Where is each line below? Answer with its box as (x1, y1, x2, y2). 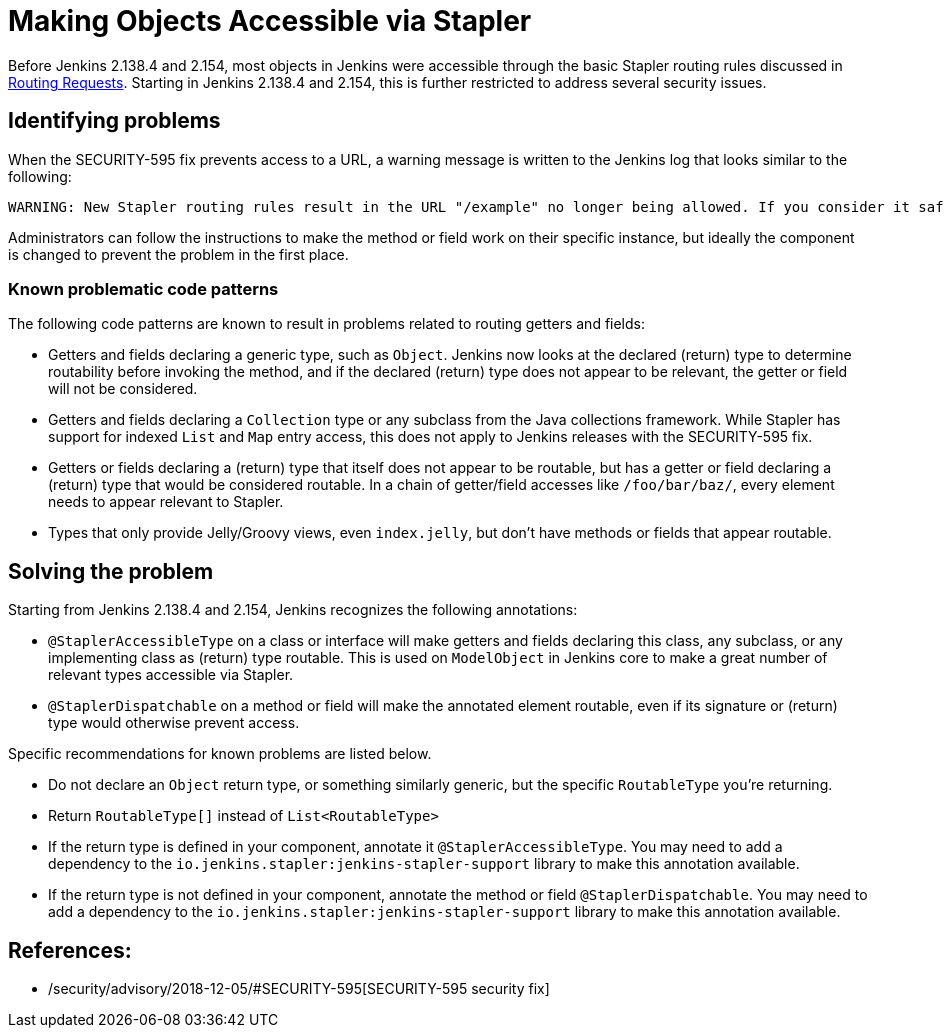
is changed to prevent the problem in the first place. (8, 245, 349, 263)
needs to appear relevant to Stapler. (48, 493, 284, 511)
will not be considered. (48, 380, 198, 398)
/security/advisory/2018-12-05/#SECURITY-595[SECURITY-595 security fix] (48, 980, 550, 998)
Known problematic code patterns (8, 278, 279, 299)
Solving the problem (8, 558, 214, 584)
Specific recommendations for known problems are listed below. (8, 745, 432, 763)
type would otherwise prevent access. (48, 714, 300, 732)
